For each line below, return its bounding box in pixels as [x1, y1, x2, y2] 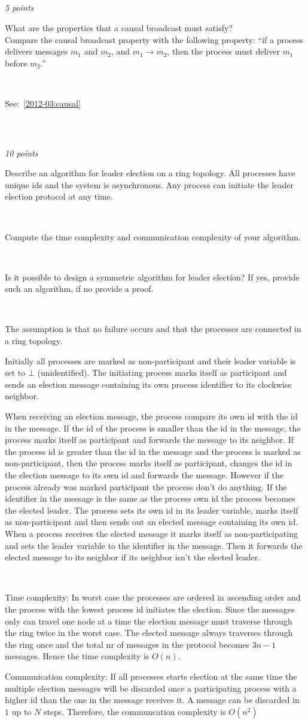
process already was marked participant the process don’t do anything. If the [5, 480, 287, 493]
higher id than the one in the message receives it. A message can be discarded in [5, 693, 300, 706]
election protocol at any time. [5, 190, 113, 203]
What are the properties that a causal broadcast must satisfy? [5, 21, 233, 34]
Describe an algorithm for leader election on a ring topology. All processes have [5, 167, 295, 179]
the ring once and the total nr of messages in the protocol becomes [5, 638, 250, 650]
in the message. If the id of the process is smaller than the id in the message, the [5, 421, 301, 434]
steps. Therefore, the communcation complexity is [43, 705, 226, 717]
